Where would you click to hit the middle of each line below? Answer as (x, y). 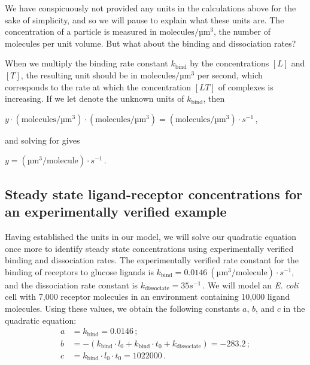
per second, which (230, 74)
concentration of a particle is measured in (81, 31)
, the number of (242, 31)
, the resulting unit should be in (79, 74)
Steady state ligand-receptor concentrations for (154, 194)
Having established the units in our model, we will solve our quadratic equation (151, 236)
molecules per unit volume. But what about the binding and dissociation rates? (151, 43)
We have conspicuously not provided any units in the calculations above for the (151, 8)
